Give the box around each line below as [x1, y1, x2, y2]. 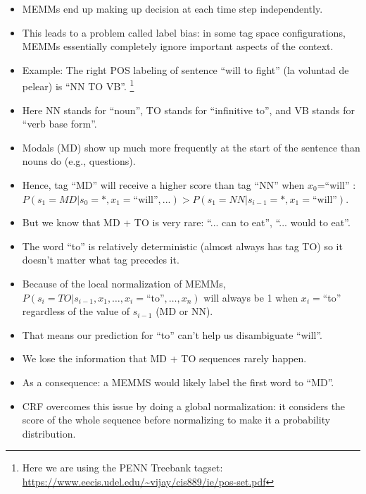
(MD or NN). [156, 304, 213, 319]
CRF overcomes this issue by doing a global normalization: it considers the [22, 398, 346, 413]
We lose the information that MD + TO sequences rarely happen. [22, 351, 307, 366]
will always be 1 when [203, 290, 298, 304]
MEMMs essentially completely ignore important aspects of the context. [22, 39, 334, 54]
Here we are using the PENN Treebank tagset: [22, 460, 223, 475]
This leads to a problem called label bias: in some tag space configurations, [22, 25, 346, 39]
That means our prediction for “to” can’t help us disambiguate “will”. [22, 327, 322, 342]
